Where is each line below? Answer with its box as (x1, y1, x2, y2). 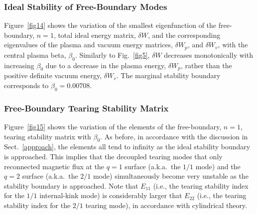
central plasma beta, (4, 49, 66, 60)
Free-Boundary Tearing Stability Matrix (4, 102, 169, 114)
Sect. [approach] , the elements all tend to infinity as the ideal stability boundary (4, 141, 251, 152)
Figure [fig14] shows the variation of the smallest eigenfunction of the (4, 20, 217, 30)
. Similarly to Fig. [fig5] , (75, 49, 150, 60)
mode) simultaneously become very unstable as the (93, 171, 249, 181)
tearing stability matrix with (4, 131, 91, 141)
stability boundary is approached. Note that (4, 180, 138, 191)
